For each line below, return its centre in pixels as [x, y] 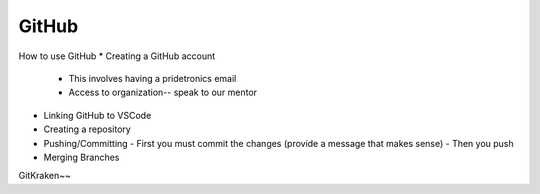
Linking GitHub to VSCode [97, 115]
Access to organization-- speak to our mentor [163, 92]
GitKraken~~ [45, 176]
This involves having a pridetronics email [152, 78]
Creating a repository [87, 129]
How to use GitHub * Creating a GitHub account [117, 56]
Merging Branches [81, 157]
